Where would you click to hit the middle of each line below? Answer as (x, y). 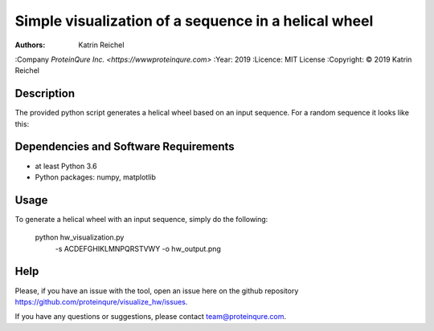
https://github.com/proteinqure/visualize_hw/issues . (101, 301)
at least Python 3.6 (66, 166)
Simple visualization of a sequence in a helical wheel (194, 21)
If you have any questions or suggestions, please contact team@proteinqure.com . (151, 317)
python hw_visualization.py (80, 237)
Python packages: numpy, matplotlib (96, 177)
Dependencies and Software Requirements (125, 147)
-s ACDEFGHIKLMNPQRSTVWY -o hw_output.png (138, 248)
